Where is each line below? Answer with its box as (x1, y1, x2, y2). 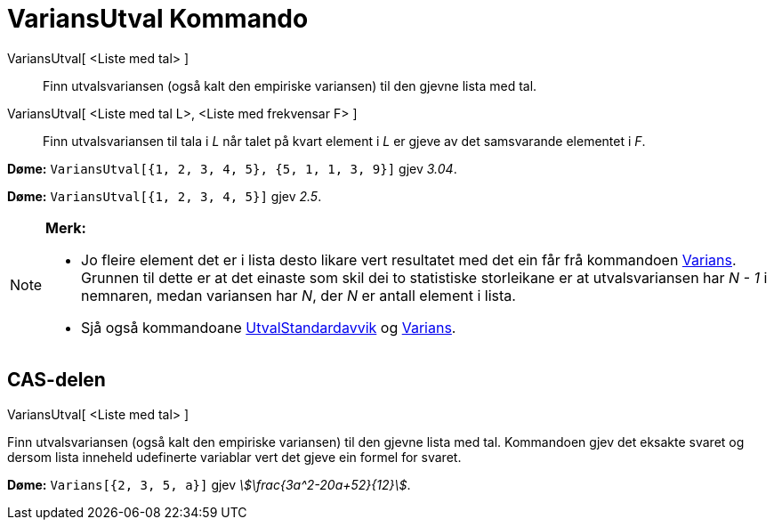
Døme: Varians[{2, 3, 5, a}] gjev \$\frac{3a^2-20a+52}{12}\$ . (7, 476, 411, 492)
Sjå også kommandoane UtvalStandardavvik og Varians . (81, 318, 456, 336)
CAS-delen (7, 369, 106, 392)
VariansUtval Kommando (7, 4, 309, 34)
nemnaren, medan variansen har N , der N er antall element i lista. (81, 286, 516, 304)
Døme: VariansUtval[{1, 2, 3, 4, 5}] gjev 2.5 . (7, 188, 322, 204)
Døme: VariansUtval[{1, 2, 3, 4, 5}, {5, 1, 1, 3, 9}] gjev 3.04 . (7, 160, 457, 176)
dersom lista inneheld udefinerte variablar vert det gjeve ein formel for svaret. (7, 449, 462, 465)
